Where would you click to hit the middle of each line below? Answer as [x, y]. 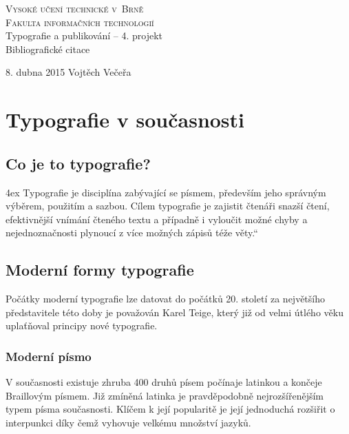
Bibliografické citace [48, 49]
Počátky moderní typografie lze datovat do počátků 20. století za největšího [165, 299]
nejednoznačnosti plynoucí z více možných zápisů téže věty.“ [132, 232]
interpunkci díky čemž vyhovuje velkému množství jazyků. [128, 422]
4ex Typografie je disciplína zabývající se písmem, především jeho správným [166, 192]
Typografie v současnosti [125, 120]
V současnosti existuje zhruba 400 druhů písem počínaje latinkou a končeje [164, 382]
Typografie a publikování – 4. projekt [84, 35]
